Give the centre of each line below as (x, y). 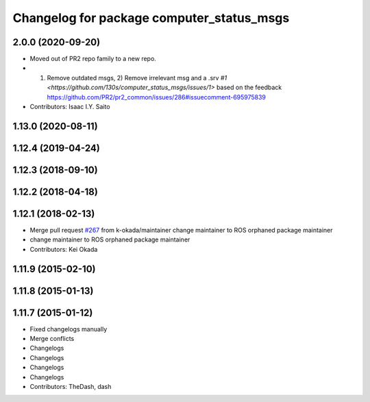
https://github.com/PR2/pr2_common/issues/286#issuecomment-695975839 (157, 97)
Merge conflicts (52, 339)
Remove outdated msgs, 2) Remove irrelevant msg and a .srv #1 (137, 78)
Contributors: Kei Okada (64, 249)
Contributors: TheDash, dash (71, 387)
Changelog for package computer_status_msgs (151, 18)
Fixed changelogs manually (69, 329)
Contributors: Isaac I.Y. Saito (70, 107)
